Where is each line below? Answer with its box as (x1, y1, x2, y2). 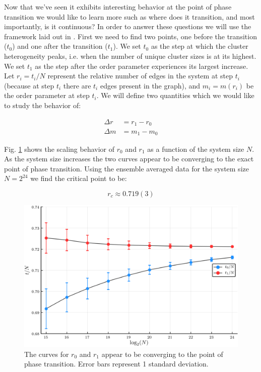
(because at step (4, 80, 54, 90)
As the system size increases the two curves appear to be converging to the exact (4, 153, 254, 164)
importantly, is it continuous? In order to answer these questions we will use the (4, 21, 251, 32)
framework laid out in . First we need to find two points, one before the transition (4, 31, 257, 41)
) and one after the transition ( (12, 41, 108, 51)
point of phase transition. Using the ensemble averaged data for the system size (4, 163, 249, 173)
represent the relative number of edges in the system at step (47, 70, 233, 81)
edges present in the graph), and (100, 80, 201, 90)
